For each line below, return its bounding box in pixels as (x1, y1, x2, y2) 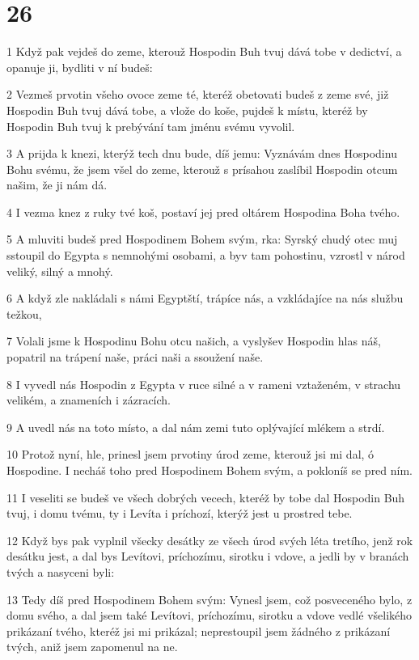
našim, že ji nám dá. (6, 176, 108, 193)
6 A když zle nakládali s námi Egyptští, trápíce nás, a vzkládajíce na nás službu (6, 290, 404, 307)
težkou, (6, 305, 42, 322)
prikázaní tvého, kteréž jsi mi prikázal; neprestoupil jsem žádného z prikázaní (6, 622, 391, 639)
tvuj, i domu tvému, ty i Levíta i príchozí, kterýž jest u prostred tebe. (6, 505, 353, 522)
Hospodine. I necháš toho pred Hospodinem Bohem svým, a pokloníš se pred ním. (6, 462, 413, 478)
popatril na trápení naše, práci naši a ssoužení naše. (6, 349, 264, 366)
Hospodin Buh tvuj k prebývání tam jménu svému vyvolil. (6, 117, 295, 134)
